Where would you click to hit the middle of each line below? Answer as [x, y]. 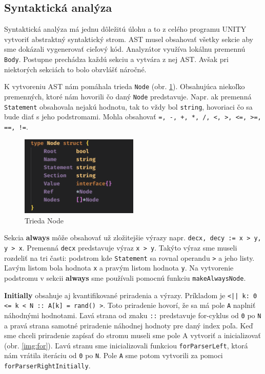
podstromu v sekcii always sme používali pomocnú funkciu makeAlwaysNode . [125, 277]
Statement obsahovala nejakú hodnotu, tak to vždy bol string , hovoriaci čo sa [128, 106]
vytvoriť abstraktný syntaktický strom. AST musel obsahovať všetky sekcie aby [129, 39]
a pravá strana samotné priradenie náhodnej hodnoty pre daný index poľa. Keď [129, 325]
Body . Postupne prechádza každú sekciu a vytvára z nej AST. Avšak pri [116, 59]
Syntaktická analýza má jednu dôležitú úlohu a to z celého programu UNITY [125, 29]
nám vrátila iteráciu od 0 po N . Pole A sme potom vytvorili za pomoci [114, 355]
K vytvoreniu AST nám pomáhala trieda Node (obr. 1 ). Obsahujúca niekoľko [125, 86]
